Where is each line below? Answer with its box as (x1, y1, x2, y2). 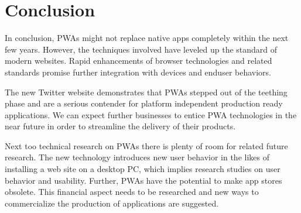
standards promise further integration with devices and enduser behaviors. (5, 66, 271, 78)
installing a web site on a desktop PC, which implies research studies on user (5, 163, 281, 175)
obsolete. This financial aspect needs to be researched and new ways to (5, 185, 259, 198)
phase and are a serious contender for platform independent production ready (5, 97, 283, 109)
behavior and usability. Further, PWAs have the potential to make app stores (5, 174, 282, 186)
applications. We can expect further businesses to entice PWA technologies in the (5, 108, 297, 121)
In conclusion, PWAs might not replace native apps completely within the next (5, 32, 289, 44)
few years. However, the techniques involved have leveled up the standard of (5, 43, 278, 55)
